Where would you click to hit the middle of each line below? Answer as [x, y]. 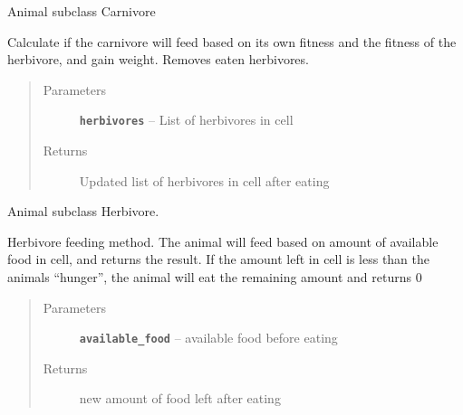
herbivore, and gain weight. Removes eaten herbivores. [158, 59]
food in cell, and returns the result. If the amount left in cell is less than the [219, 259]
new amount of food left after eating [180, 398]
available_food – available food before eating [208, 338]
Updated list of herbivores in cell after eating [204, 180]
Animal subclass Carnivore [82, 11]
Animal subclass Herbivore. [83, 211]
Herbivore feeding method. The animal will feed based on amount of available [223, 241]
